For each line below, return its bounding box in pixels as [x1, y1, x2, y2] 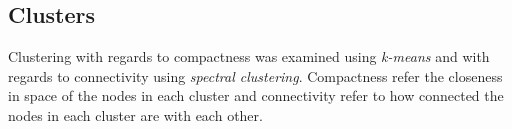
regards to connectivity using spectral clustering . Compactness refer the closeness [8, 65, 503, 86]
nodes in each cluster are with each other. [8, 104, 263, 125]
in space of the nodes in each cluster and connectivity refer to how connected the [8, 85, 504, 106]
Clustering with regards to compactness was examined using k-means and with [8, 46, 490, 67]
